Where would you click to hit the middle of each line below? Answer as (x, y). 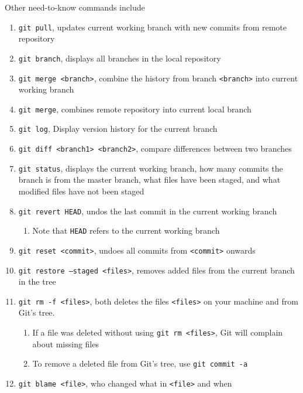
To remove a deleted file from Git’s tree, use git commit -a (140, 363)
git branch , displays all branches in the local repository (120, 58)
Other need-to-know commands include (75, 7)
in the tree (37, 281)
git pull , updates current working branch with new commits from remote (153, 27)
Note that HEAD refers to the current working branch (126, 230)
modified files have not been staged (81, 191)
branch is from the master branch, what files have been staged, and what (149, 180)
